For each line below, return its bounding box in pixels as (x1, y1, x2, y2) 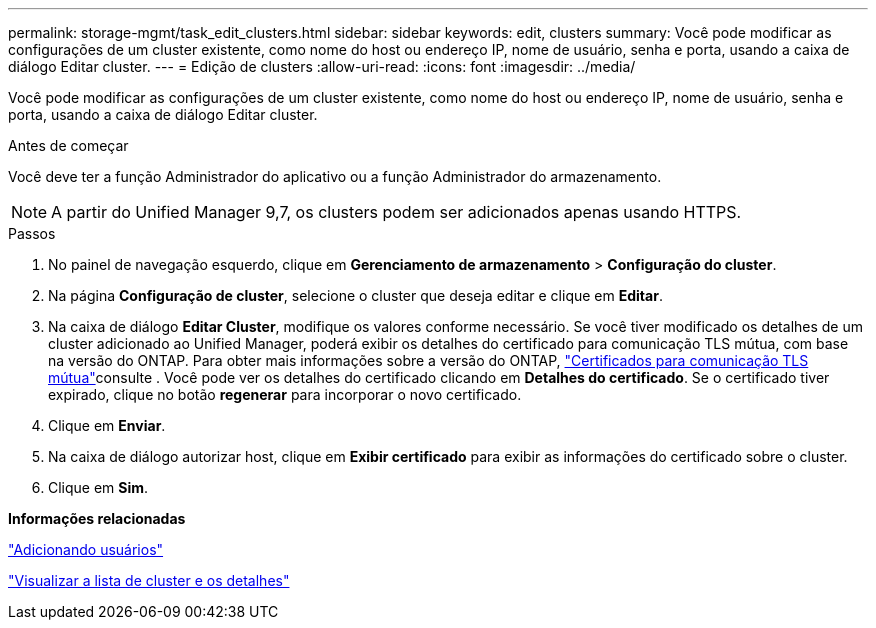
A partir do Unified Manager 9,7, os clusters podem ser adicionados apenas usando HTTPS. (51, 202, 742, 222)
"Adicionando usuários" (8, 541, 164, 558)
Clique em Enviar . (48, 417, 166, 434)
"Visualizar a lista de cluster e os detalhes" (8, 572, 290, 589)
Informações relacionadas (8, 510, 186, 527)
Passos (8, 225, 56, 242)
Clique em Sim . (48, 479, 149, 496)
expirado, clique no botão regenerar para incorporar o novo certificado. (48, 386, 522, 403)
